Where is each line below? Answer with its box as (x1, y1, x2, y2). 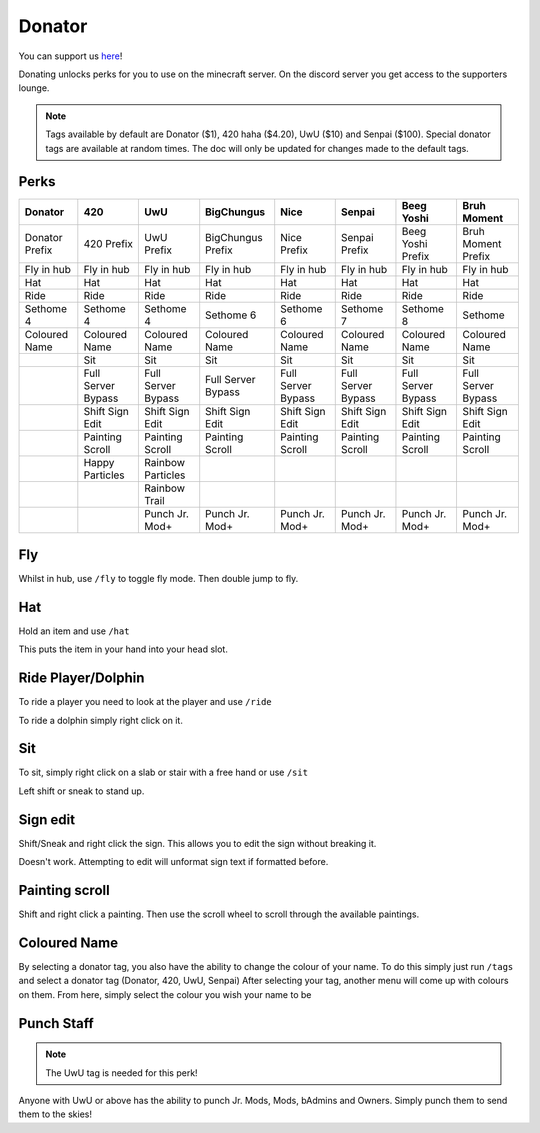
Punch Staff (18, 1015, 94, 1032)
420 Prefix (83, 237, 134, 251)
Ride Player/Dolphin (18, 670, 145, 687)
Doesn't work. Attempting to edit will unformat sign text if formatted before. (18, 856, 329, 868)
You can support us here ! (18, 50, 123, 62)
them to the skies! (18, 1108, 92, 1120)
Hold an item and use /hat (18, 625, 130, 637)
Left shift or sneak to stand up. (18, 785, 145, 797)
